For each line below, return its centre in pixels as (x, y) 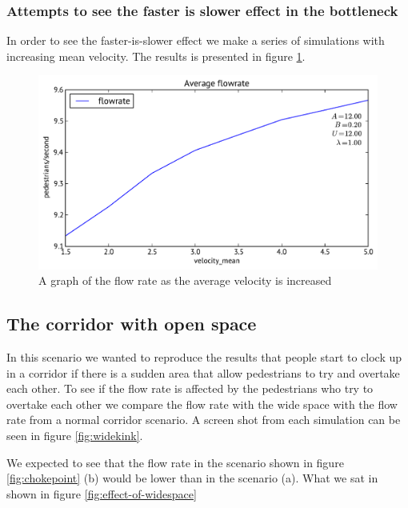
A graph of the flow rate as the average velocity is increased (185, 280)
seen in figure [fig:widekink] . (75, 435)
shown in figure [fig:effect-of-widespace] (102, 493)
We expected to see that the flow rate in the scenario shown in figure (175, 462)
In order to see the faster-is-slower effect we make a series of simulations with (196, 40)
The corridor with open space (132, 324)
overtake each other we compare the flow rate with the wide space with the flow (202, 404)
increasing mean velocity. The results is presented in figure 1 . (156, 56)
